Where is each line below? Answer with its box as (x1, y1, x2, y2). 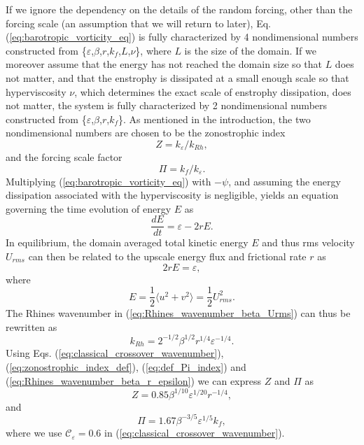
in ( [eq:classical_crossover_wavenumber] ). (104, 425, 285, 440)
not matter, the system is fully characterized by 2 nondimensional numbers (6, 98, 328, 113)
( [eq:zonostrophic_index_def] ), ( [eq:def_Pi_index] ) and (6, 359, 246, 374)
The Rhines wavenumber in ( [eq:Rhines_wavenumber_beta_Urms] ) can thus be (6, 306, 351, 320)
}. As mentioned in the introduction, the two (118, 111, 311, 126)
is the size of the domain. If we (184, 43, 316, 57)
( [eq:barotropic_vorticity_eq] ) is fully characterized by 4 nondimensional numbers (6, 29, 358, 44)
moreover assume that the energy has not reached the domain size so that (6, 57, 322, 71)
